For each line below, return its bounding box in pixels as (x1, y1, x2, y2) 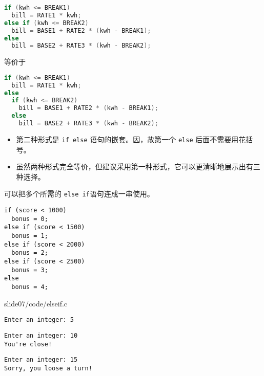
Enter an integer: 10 (4, 331, 78, 339)
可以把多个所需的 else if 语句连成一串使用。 (4, 188, 154, 199)
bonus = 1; (11, 232, 48, 240)
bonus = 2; (11, 249, 48, 257)
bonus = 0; (11, 215, 48, 223)
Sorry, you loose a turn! (4, 364, 92, 372)
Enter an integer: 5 (4, 316, 74, 324)
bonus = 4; (11, 283, 48, 291)
